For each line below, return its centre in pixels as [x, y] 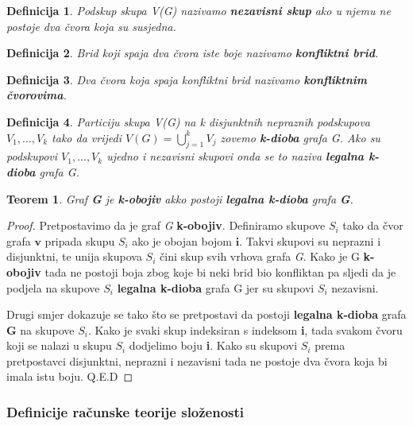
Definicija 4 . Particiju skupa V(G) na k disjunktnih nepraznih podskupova [189, 121]
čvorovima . [37, 95]
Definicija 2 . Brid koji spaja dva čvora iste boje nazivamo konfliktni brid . [193, 53]
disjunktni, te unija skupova [74, 256]
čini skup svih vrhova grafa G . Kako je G [260, 256]
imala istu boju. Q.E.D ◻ [70, 376]
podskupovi [32, 156]
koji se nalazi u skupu [59, 345]
